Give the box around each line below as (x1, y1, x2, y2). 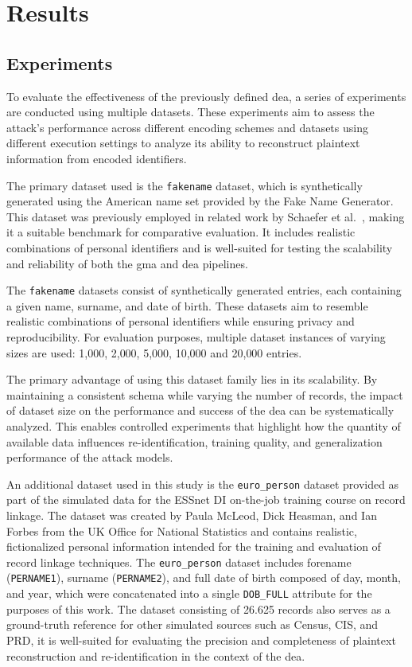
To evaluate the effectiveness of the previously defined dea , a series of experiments (6, 88, 406, 104)
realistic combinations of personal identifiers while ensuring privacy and (6, 313, 355, 330)
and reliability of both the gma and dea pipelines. (6, 255, 248, 271)
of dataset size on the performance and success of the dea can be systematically (6, 402, 395, 419)
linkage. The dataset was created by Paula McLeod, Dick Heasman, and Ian (6, 507, 377, 524)
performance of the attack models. (6, 449, 173, 466)
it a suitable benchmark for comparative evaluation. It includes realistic (6, 224, 356, 240)
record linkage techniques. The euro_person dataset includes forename (6, 553, 352, 570)
